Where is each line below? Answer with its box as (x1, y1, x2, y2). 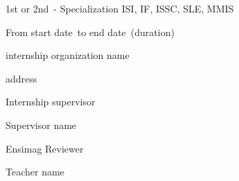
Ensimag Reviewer (6, 141, 84, 155)
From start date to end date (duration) (6, 24, 175, 39)
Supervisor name (6, 117, 77, 132)
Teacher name (6, 164, 64, 179)
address (6, 71, 37, 85)
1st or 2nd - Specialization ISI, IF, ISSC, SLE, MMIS (6, 1, 234, 15)
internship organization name (6, 48, 130, 62)
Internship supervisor (6, 94, 96, 109)
